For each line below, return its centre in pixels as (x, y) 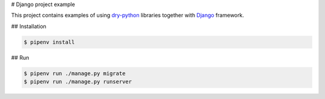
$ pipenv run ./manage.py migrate (75, 73)
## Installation (29, 26)
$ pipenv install (49, 42)
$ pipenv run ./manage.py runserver (78, 82)
